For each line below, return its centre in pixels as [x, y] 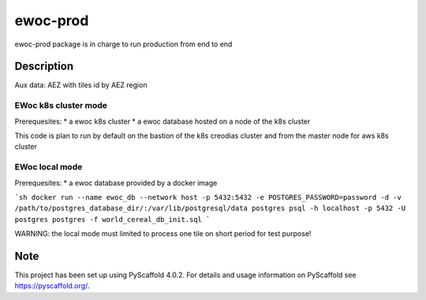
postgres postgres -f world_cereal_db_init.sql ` [112, 219]
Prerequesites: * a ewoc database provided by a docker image [116, 183]
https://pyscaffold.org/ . [52, 286]
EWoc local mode [49, 167]
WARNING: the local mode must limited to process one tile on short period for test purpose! [163, 234]
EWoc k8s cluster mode [61, 106]
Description [44, 67]
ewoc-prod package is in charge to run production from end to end [123, 44]
